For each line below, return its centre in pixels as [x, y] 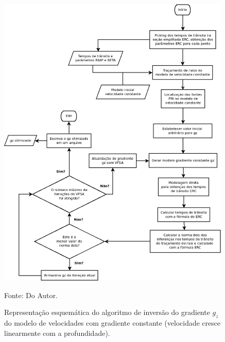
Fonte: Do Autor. [31, 295]
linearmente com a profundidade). [57, 333]
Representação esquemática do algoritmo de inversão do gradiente [107, 312]
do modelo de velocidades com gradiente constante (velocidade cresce [112, 323]
